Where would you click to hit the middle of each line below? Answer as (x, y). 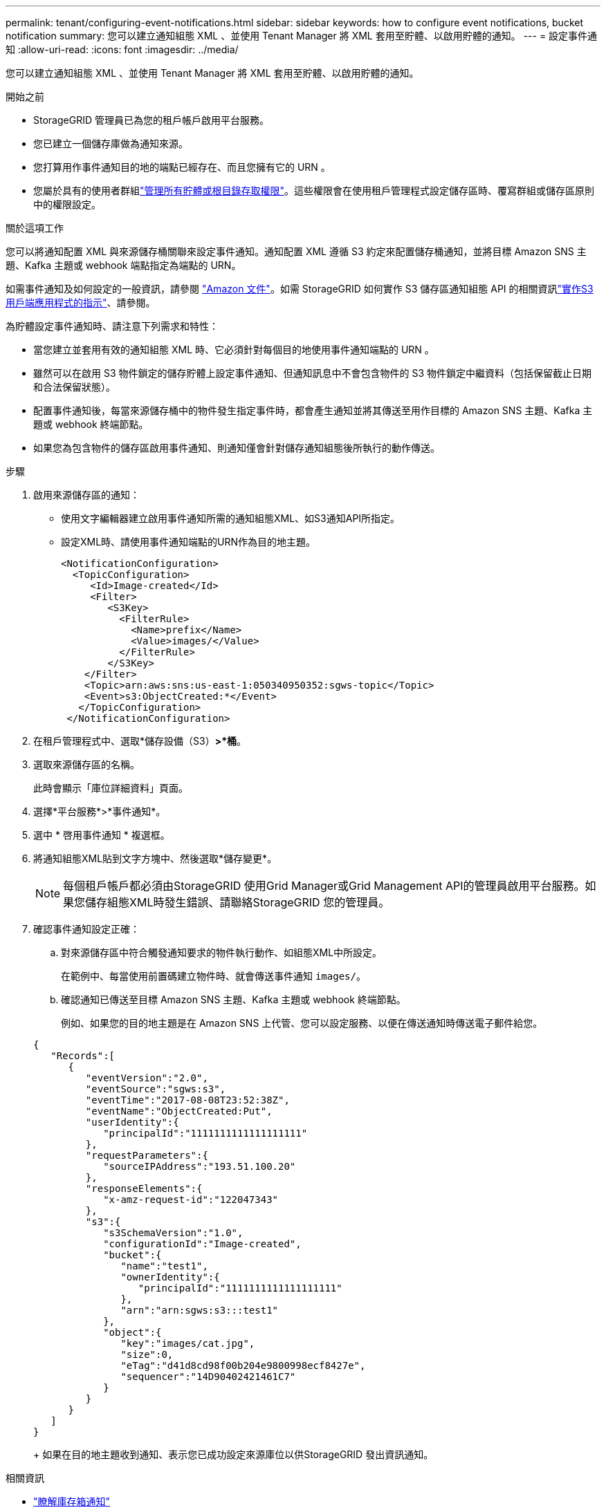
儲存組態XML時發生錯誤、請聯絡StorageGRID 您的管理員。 (238, 902)
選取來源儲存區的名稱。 (86, 764)
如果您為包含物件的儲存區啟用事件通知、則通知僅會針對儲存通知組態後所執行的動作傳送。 (237, 448)
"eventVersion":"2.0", (147, 1078)
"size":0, (147, 1354)
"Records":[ (83, 1056)
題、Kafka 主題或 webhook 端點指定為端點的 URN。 (123, 265)
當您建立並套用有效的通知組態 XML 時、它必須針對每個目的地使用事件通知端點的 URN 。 (234, 349)
